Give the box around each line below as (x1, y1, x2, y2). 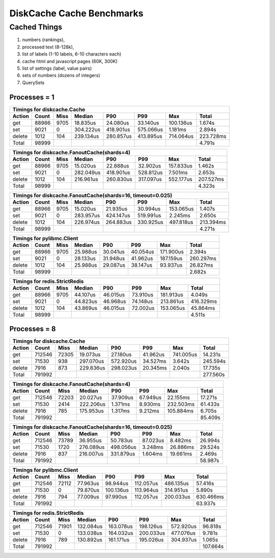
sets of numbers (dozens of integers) (22, 72, 100, 78)
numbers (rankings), (22, 37, 65, 43)
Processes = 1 (9, 93, 54, 101)
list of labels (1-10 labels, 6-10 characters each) (22, 51, 122, 57)
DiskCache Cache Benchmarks (9, 8, 144, 19)
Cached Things (9, 22, 63, 32)
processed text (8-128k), (22, 44, 74, 50)
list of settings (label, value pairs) (22, 65, 92, 71)
